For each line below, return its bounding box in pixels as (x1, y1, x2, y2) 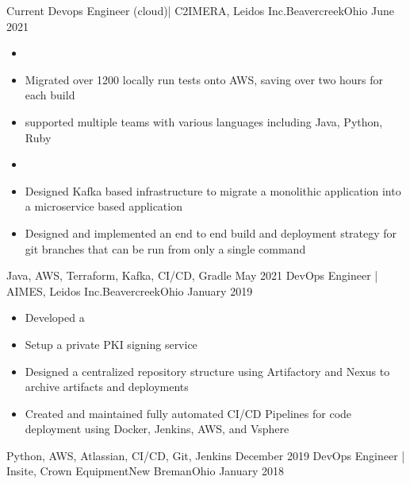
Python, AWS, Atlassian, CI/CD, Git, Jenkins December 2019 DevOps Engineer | (6, 447, 405, 463)
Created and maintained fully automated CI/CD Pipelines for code (25, 405, 352, 421)
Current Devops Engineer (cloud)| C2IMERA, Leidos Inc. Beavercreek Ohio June (6, 2, 395, 18)
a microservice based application (25, 198, 182, 215)
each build (25, 87, 75, 103)
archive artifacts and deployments (25, 378, 189, 395)
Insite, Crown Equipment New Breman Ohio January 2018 (6, 463, 285, 479)
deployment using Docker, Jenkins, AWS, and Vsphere (25, 420, 289, 437)
